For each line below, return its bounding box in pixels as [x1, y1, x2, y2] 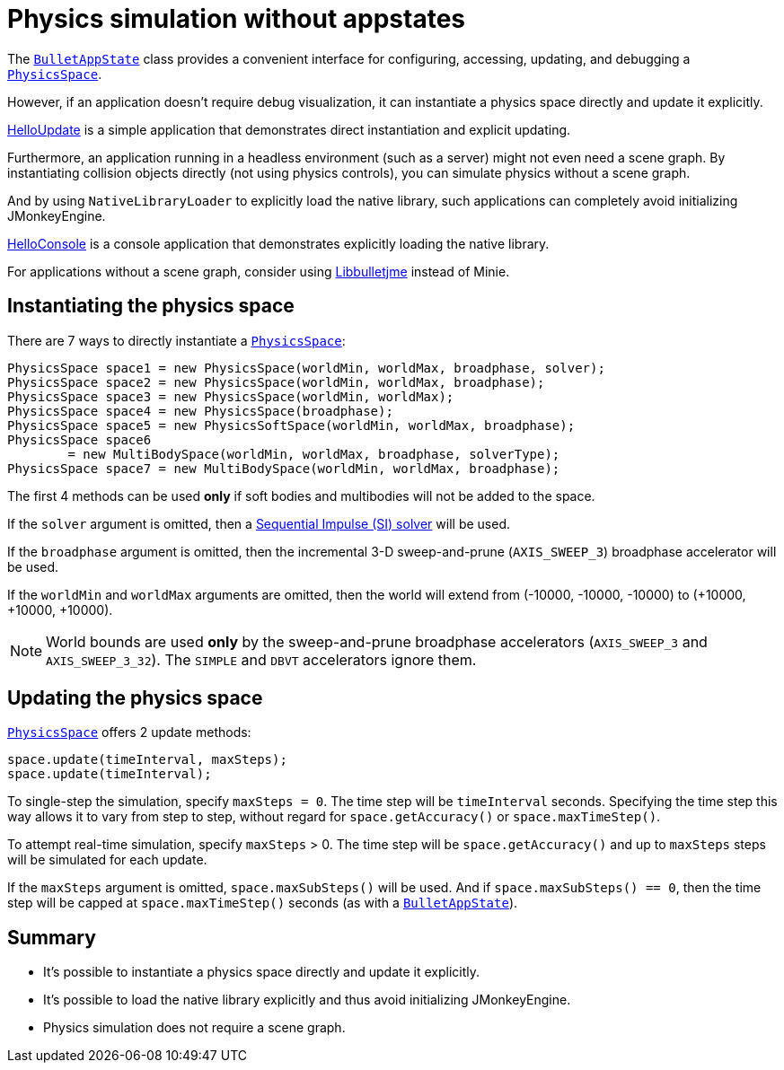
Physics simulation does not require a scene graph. [43, 1020, 346, 1036]
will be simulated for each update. [7, 852, 207, 868]
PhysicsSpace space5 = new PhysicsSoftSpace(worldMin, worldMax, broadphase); [7, 417, 576, 433]
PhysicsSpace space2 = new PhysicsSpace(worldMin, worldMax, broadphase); [7, 374, 545, 390]
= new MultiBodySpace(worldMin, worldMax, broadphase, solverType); [67, 446, 560, 461]
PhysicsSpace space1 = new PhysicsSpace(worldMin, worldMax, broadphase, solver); [7, 360, 605, 375]
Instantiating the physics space [7, 294, 295, 318]
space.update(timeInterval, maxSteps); [7, 752, 287, 767]
